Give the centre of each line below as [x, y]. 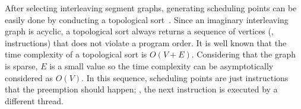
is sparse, [21, 65]
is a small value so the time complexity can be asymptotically [161, 65]
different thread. [34, 100]
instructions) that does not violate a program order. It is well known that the [146, 42]
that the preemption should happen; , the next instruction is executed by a [141, 89]
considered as [29, 77]
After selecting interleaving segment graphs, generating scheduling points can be [151, 8]
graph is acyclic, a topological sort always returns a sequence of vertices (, [139, 31]
